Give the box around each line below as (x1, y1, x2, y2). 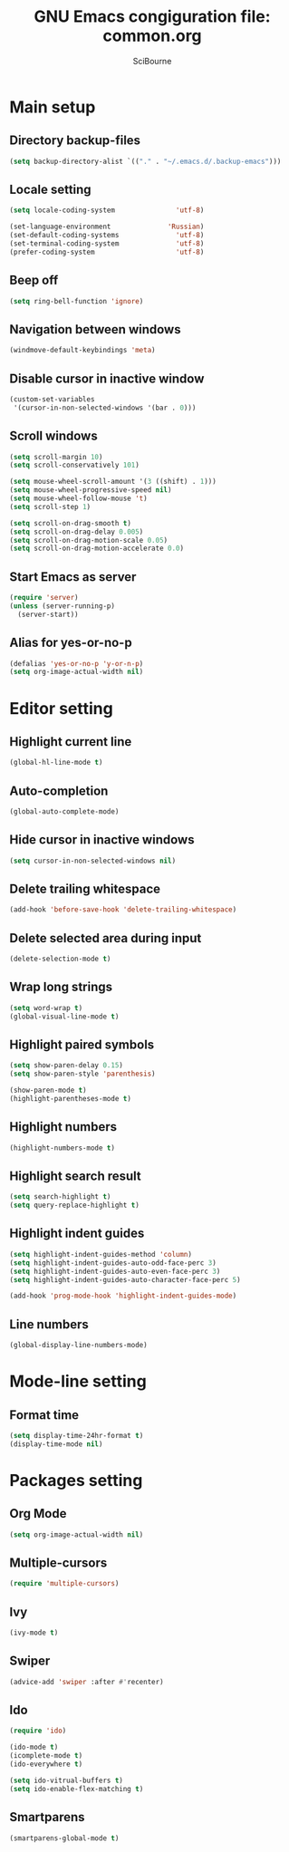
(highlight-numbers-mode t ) (9, 1143, 116, 1153)
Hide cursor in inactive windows (9, 832, 195, 848)
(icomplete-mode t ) (9, 1751, 83, 1760)
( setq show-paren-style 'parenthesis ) (9, 1069, 156, 1079)
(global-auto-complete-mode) (9, 807, 120, 816)
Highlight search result (9, 1168, 142, 1183)
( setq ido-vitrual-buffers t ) (9, 1776, 124, 1785)
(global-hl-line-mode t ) (9, 758, 103, 767)
